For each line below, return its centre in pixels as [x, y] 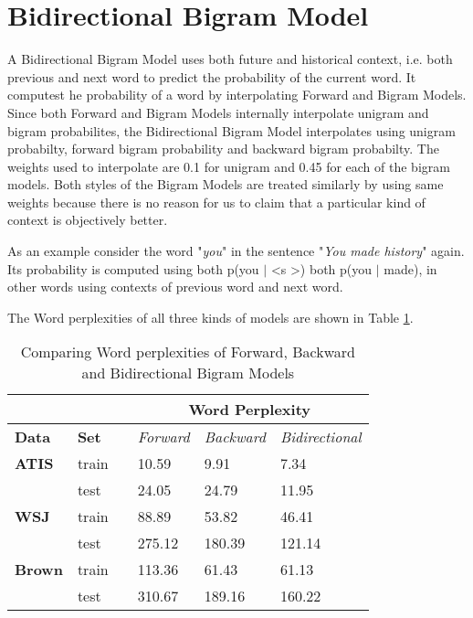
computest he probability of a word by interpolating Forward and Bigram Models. [237, 95]
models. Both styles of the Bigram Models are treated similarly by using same [226, 184]
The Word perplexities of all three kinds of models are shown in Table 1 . [210, 317]
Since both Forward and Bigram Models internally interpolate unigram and [218, 112]
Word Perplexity [250, 410]
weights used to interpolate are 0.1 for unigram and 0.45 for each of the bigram [229, 166]
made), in [410, 268]
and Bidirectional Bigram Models [188, 373]
